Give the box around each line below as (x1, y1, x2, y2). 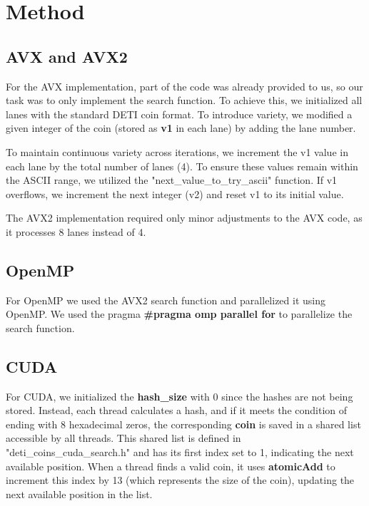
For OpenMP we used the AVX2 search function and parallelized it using (6, 292, 325, 307)
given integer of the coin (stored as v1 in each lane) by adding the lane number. (6, 120, 356, 135)
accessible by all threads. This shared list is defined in (6, 430, 241, 445)
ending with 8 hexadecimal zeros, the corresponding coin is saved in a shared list (6, 416, 361, 431)
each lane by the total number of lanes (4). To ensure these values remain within (6, 158, 358, 173)
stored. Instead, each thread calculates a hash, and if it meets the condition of (6, 403, 348, 418)
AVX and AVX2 (6, 45, 128, 67)
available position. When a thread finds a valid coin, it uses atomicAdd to (6, 458, 335, 473)
